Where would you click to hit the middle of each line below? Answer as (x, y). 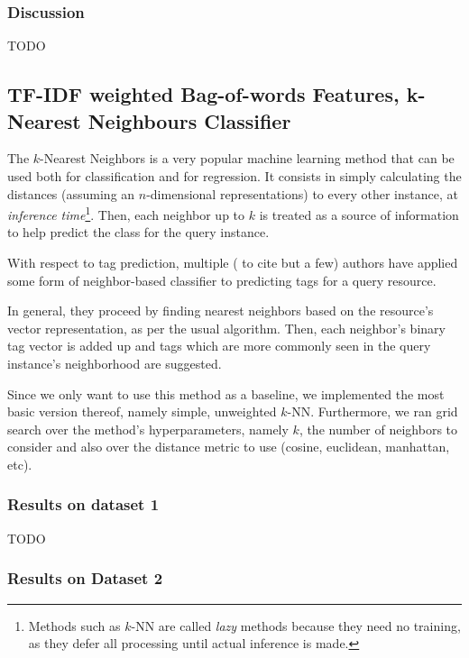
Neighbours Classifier (189, 120)
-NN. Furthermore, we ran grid (372, 411)
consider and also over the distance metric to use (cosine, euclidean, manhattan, (229, 447)
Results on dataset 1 (83, 504)
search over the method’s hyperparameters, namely (148, 429)
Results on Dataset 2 (85, 578)
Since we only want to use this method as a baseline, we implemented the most (226, 393)
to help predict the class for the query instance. (138, 232)
